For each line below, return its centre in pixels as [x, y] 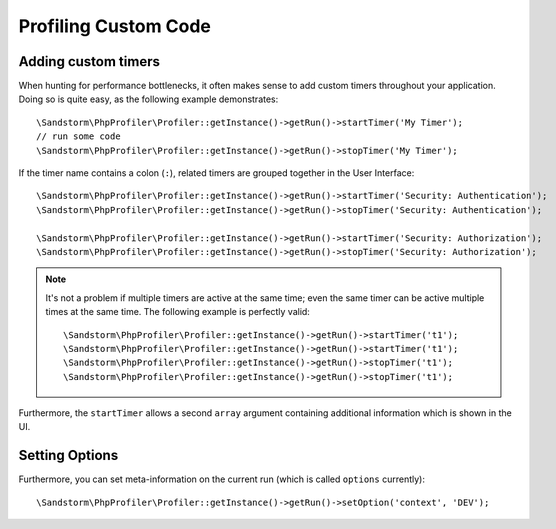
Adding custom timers [89, 61]
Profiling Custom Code [115, 26]
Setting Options [68, 455]
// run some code [78, 136]
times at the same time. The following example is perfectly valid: [177, 312]
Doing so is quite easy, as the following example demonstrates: [148, 99]
